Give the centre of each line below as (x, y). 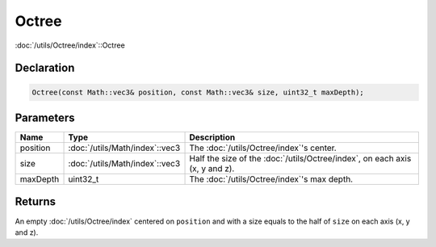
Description (212, 137)
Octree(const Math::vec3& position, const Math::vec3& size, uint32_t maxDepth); (198, 92)
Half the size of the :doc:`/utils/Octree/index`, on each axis (300, 159)
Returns (36, 202)
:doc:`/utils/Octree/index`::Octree (70, 45)
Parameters (45, 117)
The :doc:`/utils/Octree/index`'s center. (263, 148)
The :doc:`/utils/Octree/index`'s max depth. (271, 179)
